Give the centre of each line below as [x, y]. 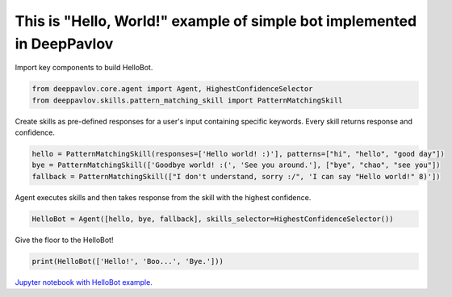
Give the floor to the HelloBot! [64, 240]
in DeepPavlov [64, 44]
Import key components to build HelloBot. [84, 68]
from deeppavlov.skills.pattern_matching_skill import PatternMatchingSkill [187, 100]
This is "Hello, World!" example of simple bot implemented [216, 21]
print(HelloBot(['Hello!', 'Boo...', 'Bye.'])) [128, 261]
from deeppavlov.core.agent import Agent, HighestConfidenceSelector [172, 89]
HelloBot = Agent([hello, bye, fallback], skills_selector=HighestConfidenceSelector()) [213, 219]
